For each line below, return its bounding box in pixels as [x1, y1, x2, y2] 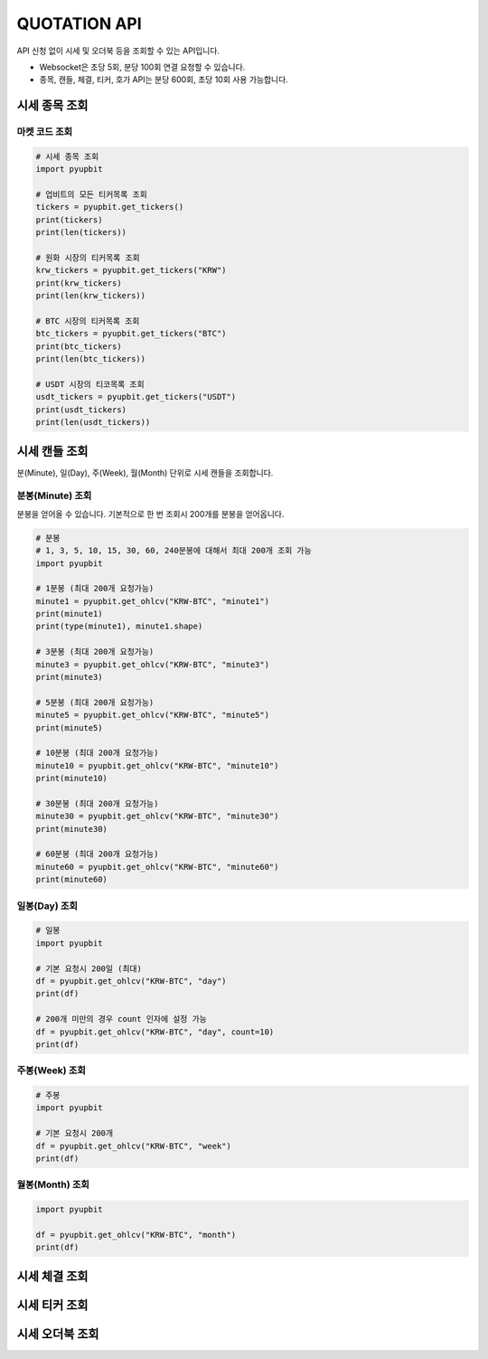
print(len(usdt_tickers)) [35, 417, 151, 428]
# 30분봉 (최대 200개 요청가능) [35, 798, 159, 808]
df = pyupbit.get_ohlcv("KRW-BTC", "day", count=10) [35, 1026, 275, 1037]
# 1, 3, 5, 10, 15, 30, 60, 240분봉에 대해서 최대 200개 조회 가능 [35, 545, 312, 556]
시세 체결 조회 [16, 1269, 89, 1284]
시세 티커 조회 [16, 1298, 89, 1313]
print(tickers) [35, 214, 103, 225]
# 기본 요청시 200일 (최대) [35, 963, 142, 974]
